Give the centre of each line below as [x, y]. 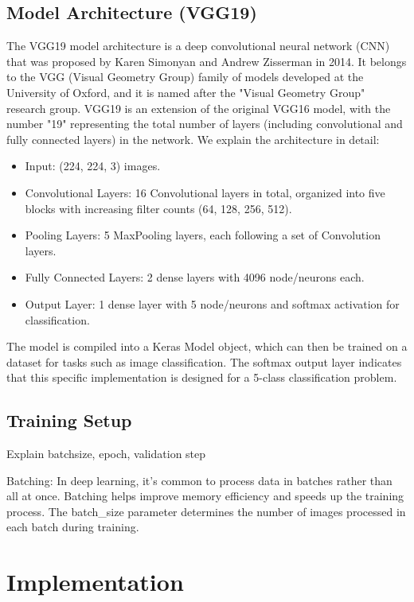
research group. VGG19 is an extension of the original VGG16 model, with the [199, 108]
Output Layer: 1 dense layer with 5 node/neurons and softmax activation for [212, 303]
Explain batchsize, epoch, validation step [106, 454]
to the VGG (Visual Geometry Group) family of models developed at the [185, 77]
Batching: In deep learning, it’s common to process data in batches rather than [199, 480]
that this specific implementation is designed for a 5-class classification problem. [202, 377]
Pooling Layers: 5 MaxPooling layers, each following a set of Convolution [203, 235]
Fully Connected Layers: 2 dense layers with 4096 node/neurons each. [195, 277]
